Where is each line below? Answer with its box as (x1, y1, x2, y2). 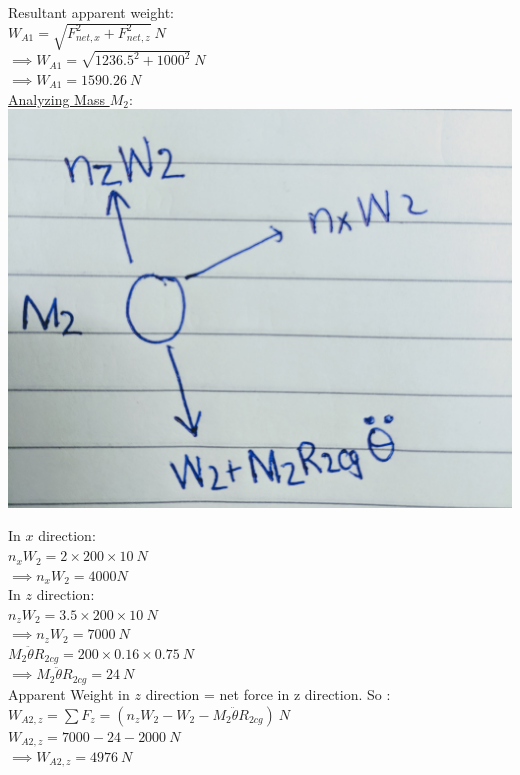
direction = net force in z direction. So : (145, 683, 391, 704)
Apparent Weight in (8, 683, 130, 704)
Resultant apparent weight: (8, 2, 174, 22)
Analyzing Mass (8, 88, 105, 109)
